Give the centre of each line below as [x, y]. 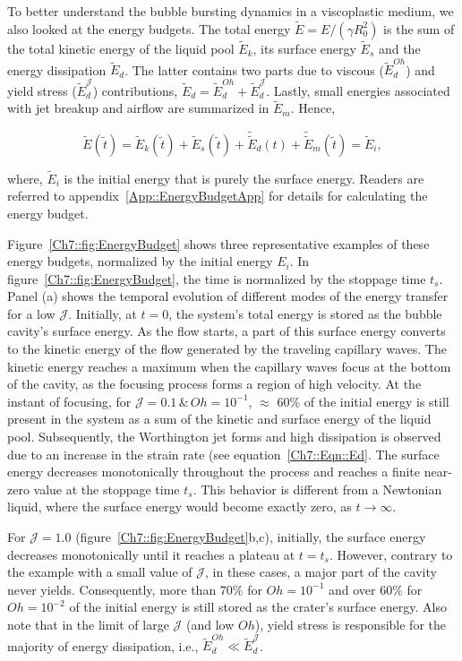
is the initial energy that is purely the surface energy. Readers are [244, 178]
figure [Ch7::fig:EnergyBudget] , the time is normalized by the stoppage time [217, 278]
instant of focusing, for [69, 401]
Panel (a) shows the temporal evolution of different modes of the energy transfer [228, 296]
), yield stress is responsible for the [350, 624]
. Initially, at [103, 313]
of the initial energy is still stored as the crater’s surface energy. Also [258, 607]
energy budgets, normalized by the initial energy [140, 261]
